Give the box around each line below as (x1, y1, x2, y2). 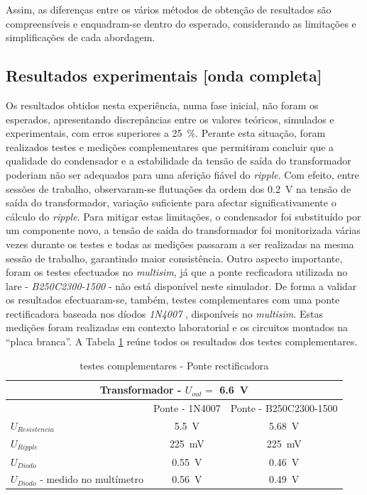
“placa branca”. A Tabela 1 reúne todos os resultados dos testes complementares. (6, 334, 358, 349)
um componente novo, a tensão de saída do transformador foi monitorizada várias (6, 223, 361, 238)
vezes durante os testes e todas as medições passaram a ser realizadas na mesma (6, 236, 354, 251)
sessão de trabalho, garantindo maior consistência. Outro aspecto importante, (6, 250, 343, 265)
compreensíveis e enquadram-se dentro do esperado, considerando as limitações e (6, 16, 356, 30)
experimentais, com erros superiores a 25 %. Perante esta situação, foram (6, 126, 326, 140)
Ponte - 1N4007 (153, 401, 221, 416)
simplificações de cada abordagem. (6, 30, 155, 45)
